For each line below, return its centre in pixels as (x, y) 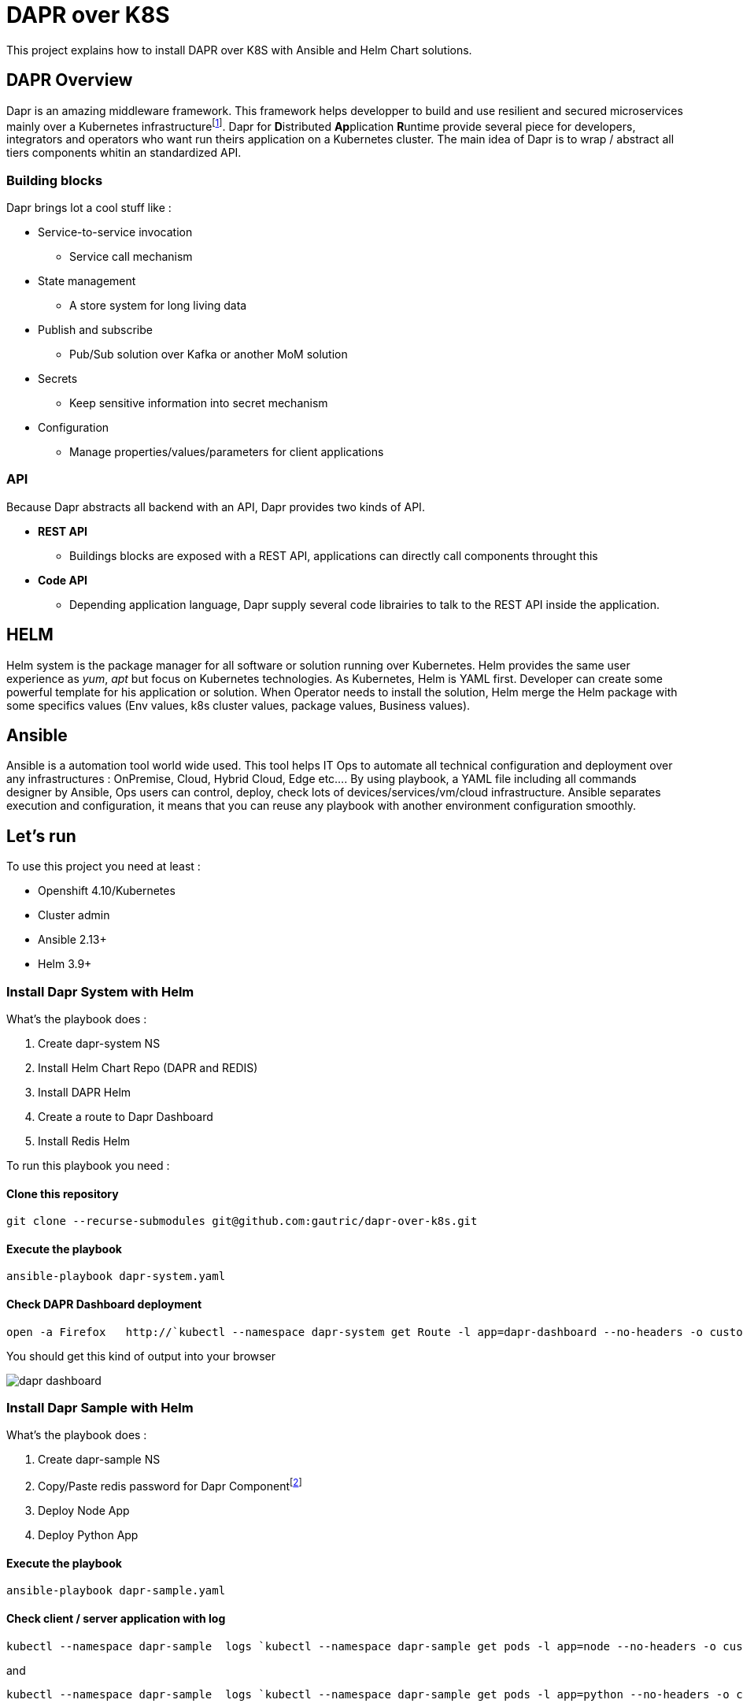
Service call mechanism (131, 256)
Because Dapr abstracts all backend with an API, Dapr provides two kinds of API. (216, 507)
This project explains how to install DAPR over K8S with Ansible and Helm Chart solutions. (239, 50)
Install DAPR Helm (85, 1093)
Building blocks (55, 180)
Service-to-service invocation (115, 232)
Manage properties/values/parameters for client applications (227, 452)
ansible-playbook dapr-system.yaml (116, 1277)
